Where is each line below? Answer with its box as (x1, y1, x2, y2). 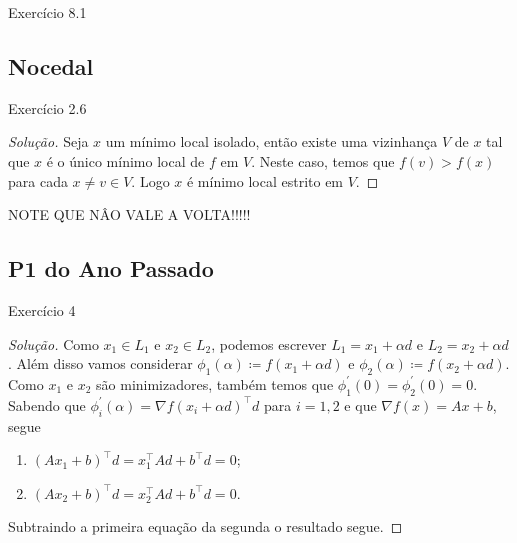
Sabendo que (8, 394, 86, 415)
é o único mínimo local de (46, 150, 205, 171)
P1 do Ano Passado (8, 253, 214, 284)
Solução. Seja (8, 131, 89, 152)
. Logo (131, 170, 170, 191)
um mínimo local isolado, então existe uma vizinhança (105, 131, 438, 152)
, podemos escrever (211, 333, 327, 354)
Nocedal (8, 50, 94, 81)
